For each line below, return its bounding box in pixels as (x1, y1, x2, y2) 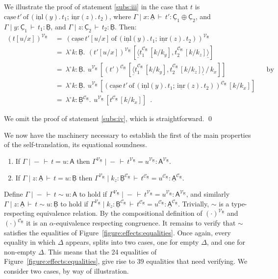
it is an (26, 218, 48, 228)
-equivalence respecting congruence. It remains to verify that (53, 218, 236, 228)
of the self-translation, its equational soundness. (4, 139, 147, 150)
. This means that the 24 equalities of (44, 246, 157, 256)
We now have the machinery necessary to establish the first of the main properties (4, 129, 251, 140)
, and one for (206, 237, 246, 247)
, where (109, 11, 131, 21)
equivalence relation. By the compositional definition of (36, 208, 202, 218)
